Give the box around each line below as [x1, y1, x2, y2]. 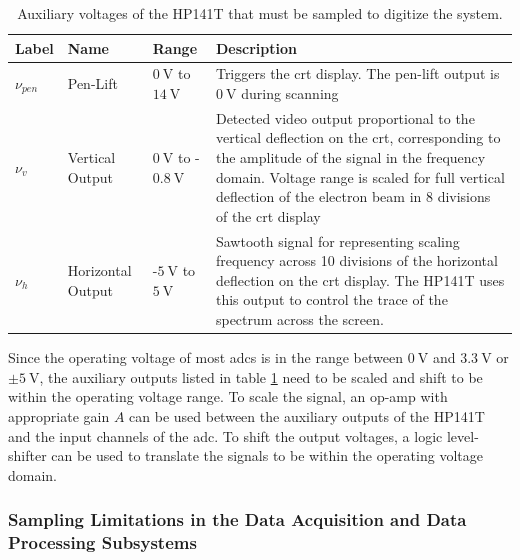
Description [215, 37, 297, 58]
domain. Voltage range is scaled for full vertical [215, 166, 505, 187]
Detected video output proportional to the [215, 107, 475, 128]
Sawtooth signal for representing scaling [215, 230, 460, 251]
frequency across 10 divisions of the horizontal [215, 250, 498, 271]
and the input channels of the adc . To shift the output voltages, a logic [8, 425, 443, 446]
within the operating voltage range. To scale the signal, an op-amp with [8, 386, 448, 407]
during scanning [241, 83, 339, 104]
